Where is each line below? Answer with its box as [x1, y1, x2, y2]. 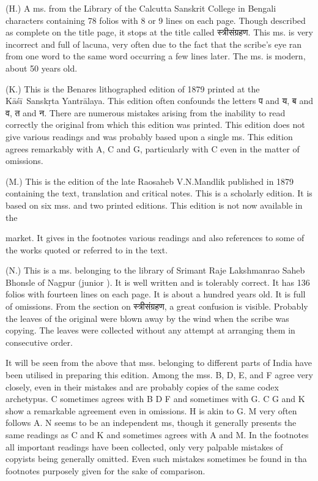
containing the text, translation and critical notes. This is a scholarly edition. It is [6, 187, 312, 199]
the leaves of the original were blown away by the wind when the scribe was [6, 311, 289, 324]
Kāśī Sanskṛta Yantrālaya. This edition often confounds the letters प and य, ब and [6, 94, 313, 107]
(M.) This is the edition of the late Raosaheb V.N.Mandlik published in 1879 [6, 174, 294, 187]
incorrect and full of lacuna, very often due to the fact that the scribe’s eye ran [6, 37, 302, 50]
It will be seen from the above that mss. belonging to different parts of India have [6, 356, 312, 369]
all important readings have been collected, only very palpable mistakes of [6, 440, 283, 453]
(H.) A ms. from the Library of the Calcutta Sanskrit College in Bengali [6, 2, 276, 14]
